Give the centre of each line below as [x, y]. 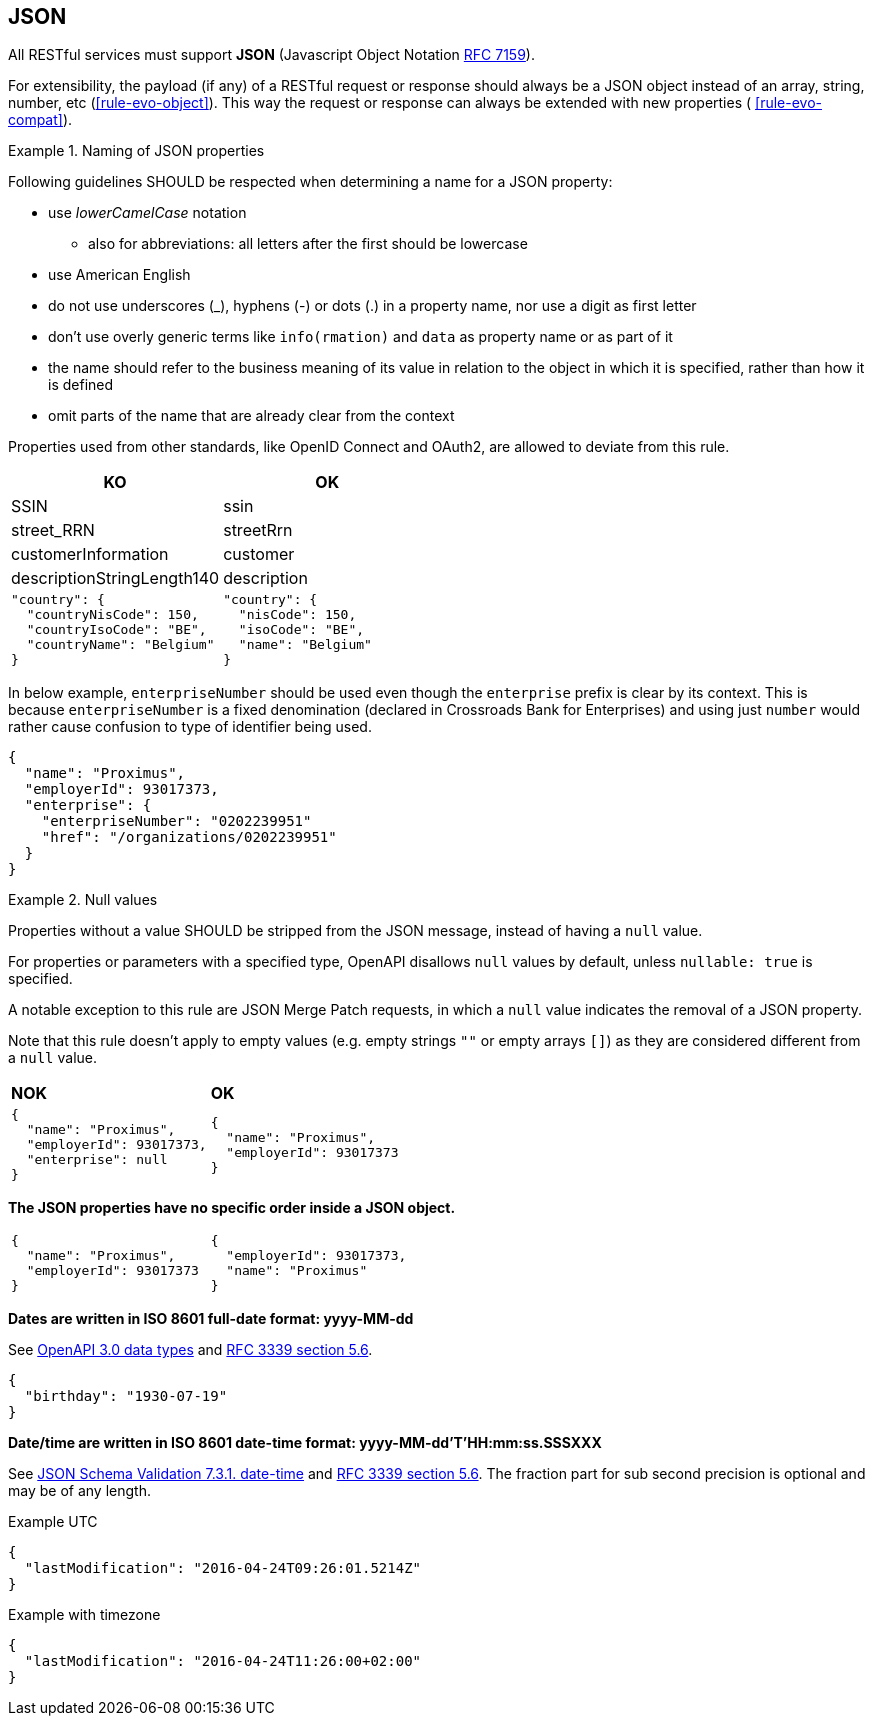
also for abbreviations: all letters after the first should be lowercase [308, 244]
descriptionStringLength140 [115, 578]
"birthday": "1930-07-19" [126, 1396]
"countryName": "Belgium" [120, 645]
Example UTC [53, 1522]
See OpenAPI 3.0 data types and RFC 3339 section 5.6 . [190, 1350]
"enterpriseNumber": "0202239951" [176, 821]
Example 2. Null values [83, 900]
